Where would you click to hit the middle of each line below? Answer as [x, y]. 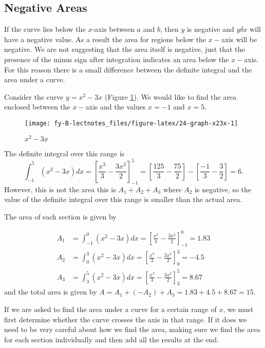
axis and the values [116, 107]
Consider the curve [34, 96]
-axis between [113, 29]
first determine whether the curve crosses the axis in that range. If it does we [126, 319]
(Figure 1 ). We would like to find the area [171, 96]
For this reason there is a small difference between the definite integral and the [128, 69]
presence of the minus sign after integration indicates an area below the [117, 59]
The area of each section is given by [60, 216]
